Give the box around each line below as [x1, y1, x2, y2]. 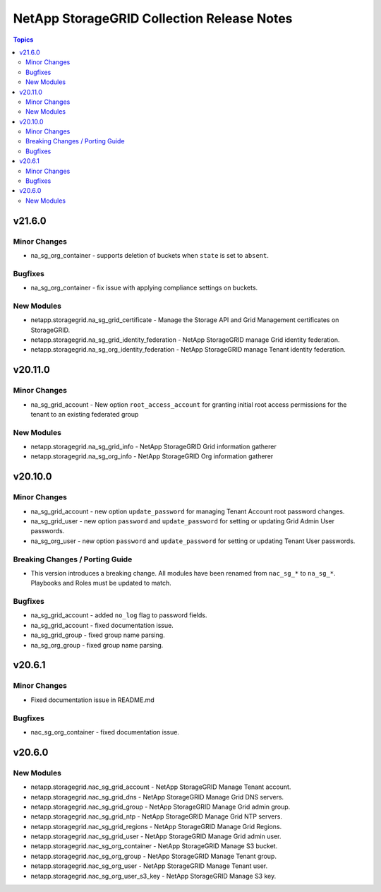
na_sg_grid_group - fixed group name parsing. [30, 631, 165, 639]
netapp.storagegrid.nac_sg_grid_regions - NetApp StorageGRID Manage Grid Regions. [30, 822, 282, 831]
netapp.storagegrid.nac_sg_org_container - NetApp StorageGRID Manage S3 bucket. [30, 842, 278, 850]
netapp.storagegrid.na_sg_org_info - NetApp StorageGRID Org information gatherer [30, 452, 274, 460]
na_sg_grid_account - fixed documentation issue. [30, 621, 174, 629]
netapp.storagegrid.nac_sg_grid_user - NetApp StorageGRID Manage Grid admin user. [30, 832, 282, 840]
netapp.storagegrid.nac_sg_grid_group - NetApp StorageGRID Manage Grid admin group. [30, 802, 291, 811]
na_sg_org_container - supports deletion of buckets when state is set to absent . [30, 251, 270, 259]
